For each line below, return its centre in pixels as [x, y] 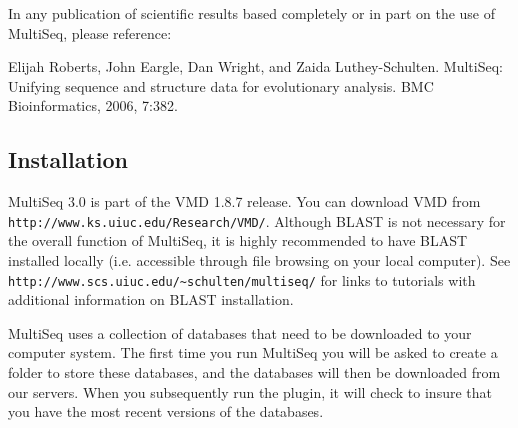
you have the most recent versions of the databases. [166, 411]
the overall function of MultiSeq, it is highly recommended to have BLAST [238, 240]
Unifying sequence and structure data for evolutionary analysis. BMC [221, 85]
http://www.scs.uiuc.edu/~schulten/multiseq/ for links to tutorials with [242, 279]
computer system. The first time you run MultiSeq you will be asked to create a [253, 352]
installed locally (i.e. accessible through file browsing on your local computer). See [259, 260]
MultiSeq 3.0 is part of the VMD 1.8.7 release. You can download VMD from [244, 201]
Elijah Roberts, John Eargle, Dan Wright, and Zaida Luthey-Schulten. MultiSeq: [255, 66]
